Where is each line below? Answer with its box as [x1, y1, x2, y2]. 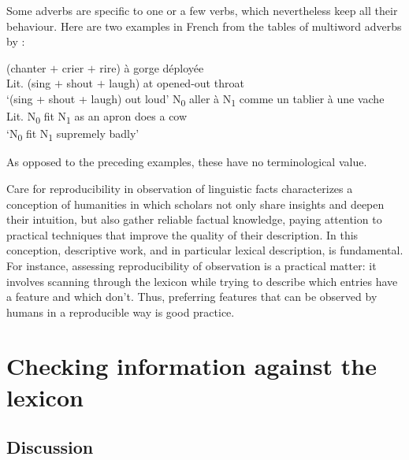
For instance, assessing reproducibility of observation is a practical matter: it [6, 257, 377, 273]
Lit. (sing [6, 75, 51, 91]
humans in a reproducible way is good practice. [6, 303, 235, 320]
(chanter [6, 59, 46, 76]
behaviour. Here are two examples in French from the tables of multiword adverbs [6, 17, 402, 34]
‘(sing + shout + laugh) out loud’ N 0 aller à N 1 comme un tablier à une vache [6, 90, 385, 109]
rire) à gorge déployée [99, 59, 204, 76]
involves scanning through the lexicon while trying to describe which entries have [6, 273, 398, 289]
